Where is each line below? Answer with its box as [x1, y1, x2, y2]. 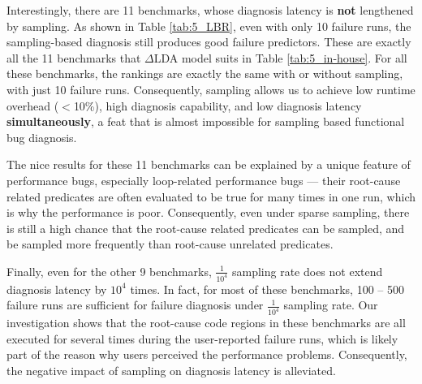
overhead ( [6, 97, 59, 114]
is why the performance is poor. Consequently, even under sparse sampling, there [6, 204, 410, 221]
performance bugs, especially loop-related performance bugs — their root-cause [6, 171, 401, 188]
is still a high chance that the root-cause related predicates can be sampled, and [6, 219, 405, 236]
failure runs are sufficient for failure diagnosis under [6, 296, 264, 313]
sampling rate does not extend [231, 262, 383, 279]
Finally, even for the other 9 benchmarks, [6, 262, 212, 279]
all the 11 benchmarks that [6, 49, 141, 66]
